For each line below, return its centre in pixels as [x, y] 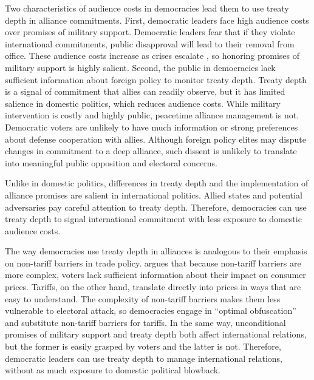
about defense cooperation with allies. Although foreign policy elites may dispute [155, 139]
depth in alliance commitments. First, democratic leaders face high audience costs [157, 20]
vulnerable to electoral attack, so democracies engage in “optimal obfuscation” [151, 310]
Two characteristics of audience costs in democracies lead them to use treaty [147, 8]
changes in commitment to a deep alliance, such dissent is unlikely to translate [151, 151]
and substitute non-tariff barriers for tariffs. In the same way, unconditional [145, 322]
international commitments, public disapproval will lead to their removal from [150, 43]
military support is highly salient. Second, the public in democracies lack [140, 67]
